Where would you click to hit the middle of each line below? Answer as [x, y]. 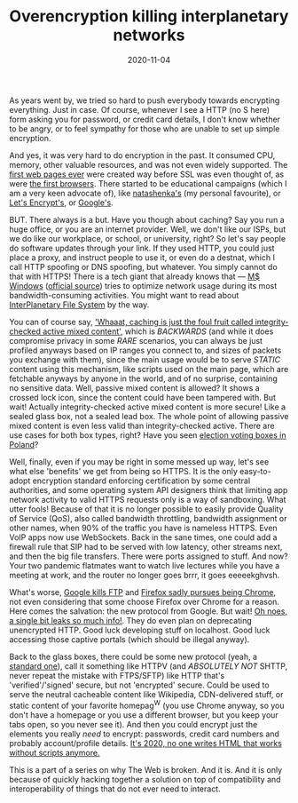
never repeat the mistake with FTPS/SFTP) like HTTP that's [117, 675]
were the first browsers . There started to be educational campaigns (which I [148, 183]
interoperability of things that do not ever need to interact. [115, 789]
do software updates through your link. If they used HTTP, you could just [142, 248]
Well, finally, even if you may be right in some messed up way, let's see [139, 461]
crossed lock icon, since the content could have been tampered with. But [143, 397]
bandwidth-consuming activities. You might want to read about [124, 295]
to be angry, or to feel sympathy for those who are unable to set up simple [145, 128]
